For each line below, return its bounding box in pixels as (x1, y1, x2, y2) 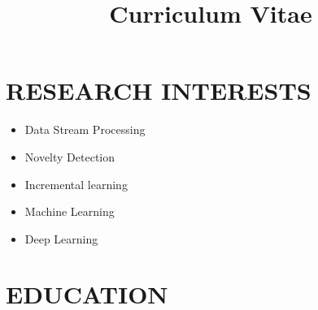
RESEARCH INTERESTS (6, 74, 311, 107)
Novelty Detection (24, 148, 115, 165)
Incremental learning (24, 175, 128, 192)
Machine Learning (24, 203, 115, 220)
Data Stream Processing (24, 121, 146, 138)
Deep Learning (24, 230, 98, 247)
